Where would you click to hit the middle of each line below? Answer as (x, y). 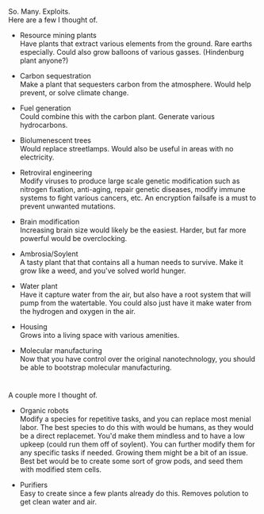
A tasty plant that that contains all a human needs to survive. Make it (131, 262)
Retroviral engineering (56, 173)
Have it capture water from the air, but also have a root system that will (135, 294)
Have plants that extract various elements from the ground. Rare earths (136, 44)
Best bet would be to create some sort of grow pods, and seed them (131, 461)
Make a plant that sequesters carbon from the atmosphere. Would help (135, 84)
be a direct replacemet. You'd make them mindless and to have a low (132, 436)
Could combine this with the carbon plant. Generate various (117, 117)
